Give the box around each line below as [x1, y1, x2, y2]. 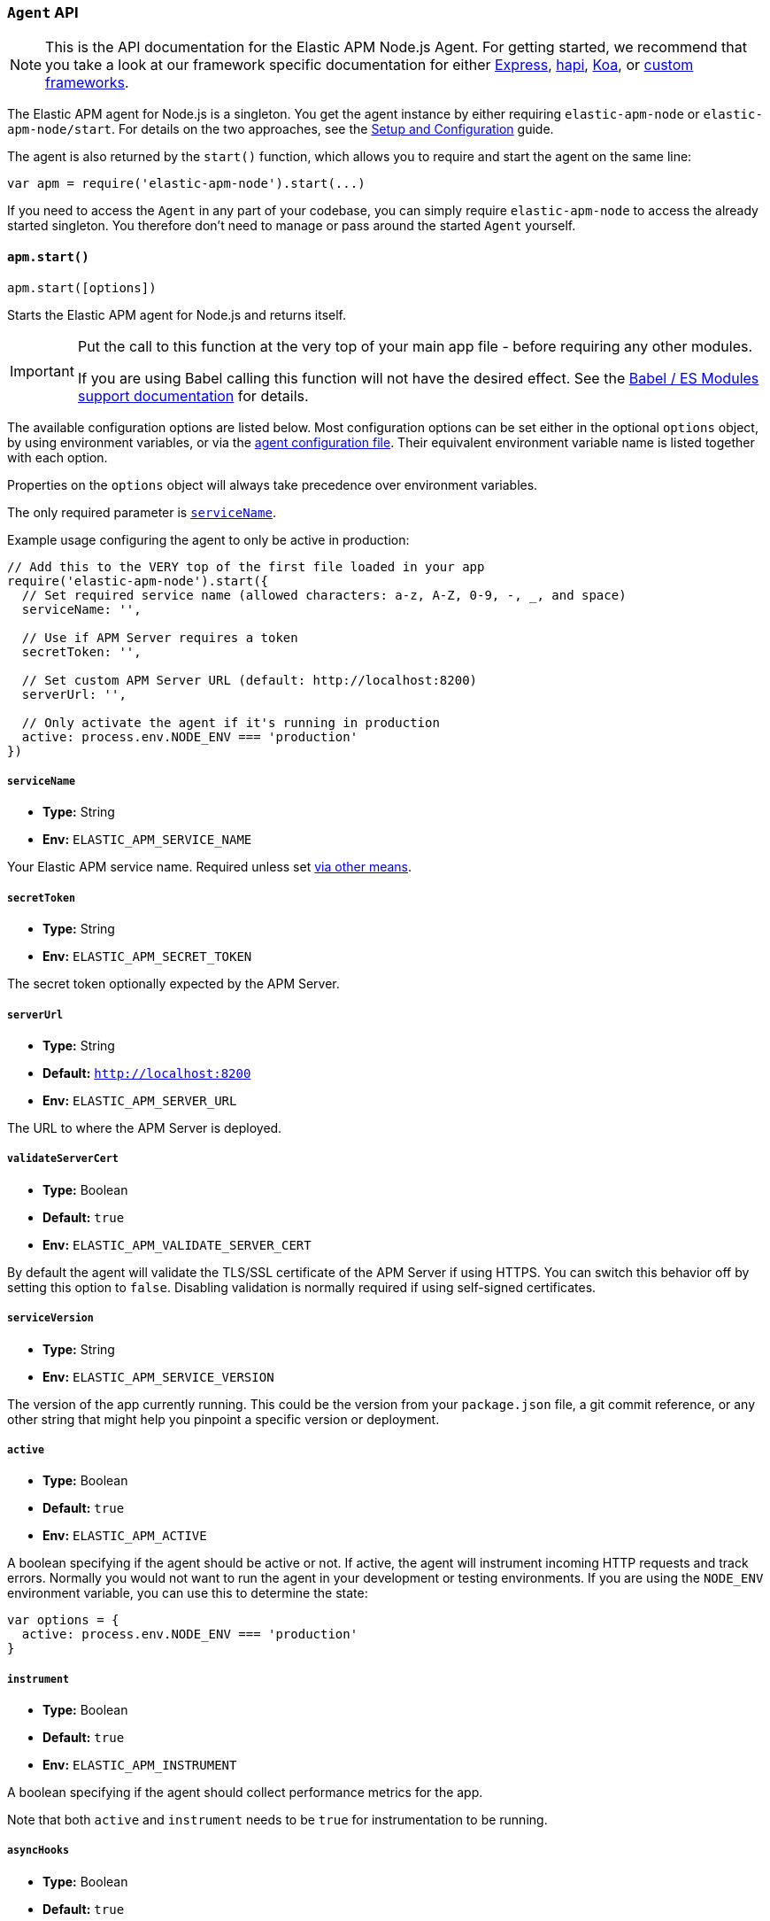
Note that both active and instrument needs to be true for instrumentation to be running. [7, 1812, 548, 1828]
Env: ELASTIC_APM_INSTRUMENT [42, 1757, 237, 1773]
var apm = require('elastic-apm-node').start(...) [7, 176, 366, 191]
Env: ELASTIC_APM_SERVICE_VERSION [42, 1368, 274, 1384]
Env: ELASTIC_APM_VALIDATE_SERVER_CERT [42, 1236, 312, 1252]
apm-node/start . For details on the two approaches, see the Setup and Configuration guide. [7, 121, 554, 137]
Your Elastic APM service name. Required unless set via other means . [7, 859, 412, 875]
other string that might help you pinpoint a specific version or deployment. [7, 1411, 440, 1427]
